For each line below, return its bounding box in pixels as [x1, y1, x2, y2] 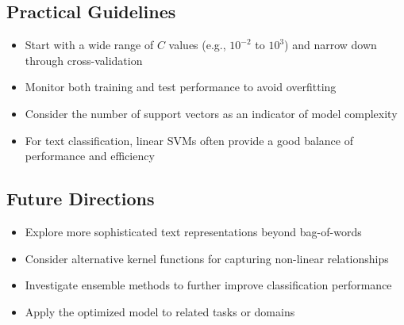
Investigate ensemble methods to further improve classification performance [25, 277, 392, 293]
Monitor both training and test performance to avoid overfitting [25, 78, 337, 95]
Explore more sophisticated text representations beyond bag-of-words [25, 223, 362, 239]
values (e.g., [168, 36, 226, 53]
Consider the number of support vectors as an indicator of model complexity [25, 105, 398, 121]
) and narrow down [284, 36, 377, 53]
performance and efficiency [25, 147, 155, 164]
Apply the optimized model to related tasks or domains [25, 303, 295, 319]
